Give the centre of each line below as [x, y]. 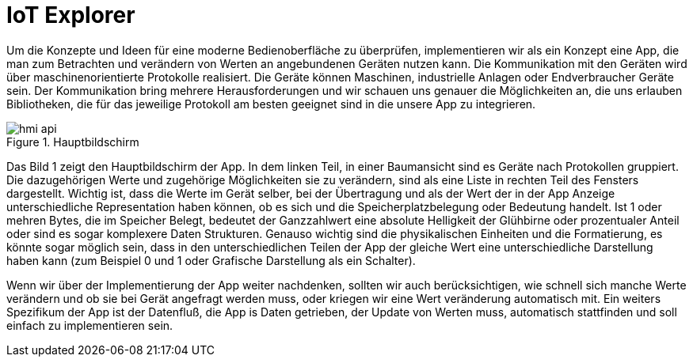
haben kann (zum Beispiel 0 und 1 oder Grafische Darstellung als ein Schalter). [211, 260]
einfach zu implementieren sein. [90, 325]
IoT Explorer [71, 15]
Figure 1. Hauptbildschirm [73, 142]
